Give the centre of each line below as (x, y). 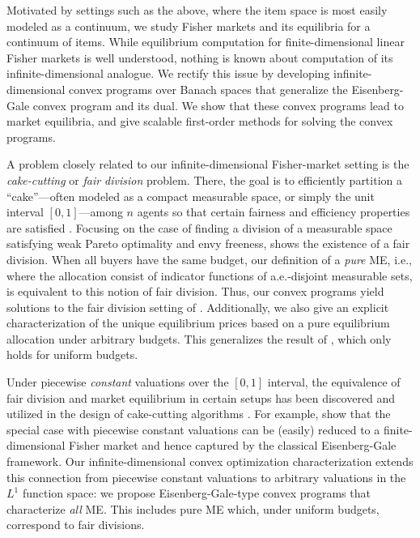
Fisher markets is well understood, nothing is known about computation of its (200, 57)
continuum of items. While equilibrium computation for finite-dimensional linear (206, 42)
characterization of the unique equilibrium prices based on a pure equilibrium (198, 323)
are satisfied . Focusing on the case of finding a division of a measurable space (199, 227)
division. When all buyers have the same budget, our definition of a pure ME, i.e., (209, 259)
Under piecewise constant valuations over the (118, 382)
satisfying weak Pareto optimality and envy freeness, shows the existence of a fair (208, 243)
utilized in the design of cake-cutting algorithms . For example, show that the (199, 414)
